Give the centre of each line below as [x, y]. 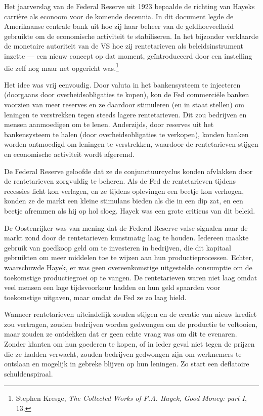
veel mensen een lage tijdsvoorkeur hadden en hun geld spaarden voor [112, 287]
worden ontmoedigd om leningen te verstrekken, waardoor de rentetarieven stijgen [131, 144]
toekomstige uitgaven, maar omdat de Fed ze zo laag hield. [95, 297]
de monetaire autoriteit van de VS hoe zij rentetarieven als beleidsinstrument [124, 46]
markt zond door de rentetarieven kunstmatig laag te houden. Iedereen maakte [126, 238]
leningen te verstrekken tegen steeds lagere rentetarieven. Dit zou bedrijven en [125, 114]
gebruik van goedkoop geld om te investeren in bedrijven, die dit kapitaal [118, 247]
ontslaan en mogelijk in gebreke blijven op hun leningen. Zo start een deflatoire [127, 364]
